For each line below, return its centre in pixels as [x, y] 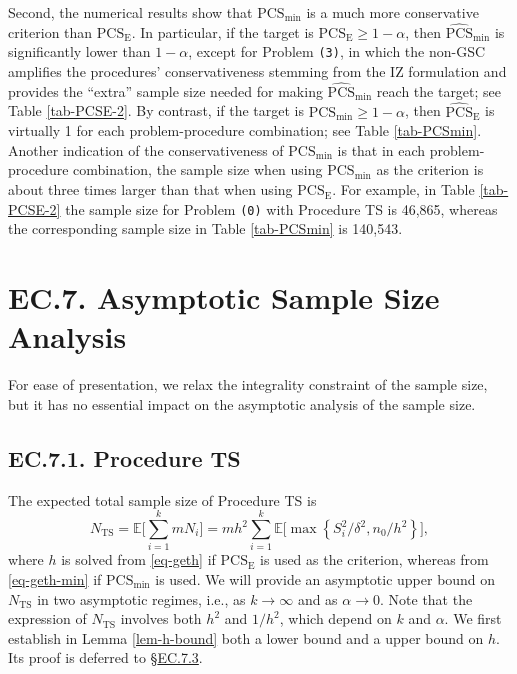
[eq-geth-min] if [55, 578]
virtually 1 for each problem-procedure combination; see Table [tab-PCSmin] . [245, 130]
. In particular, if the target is [222, 31]
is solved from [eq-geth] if [138, 559]
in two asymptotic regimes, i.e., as [141, 598]
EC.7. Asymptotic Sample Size [224, 297]
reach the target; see [439, 90]
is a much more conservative [392, 12]
